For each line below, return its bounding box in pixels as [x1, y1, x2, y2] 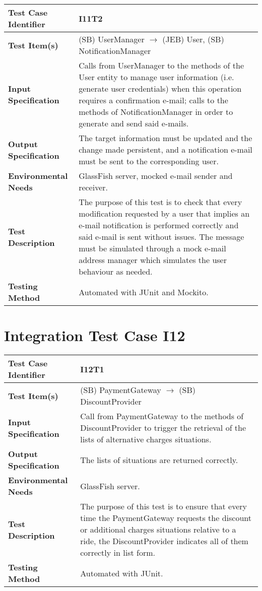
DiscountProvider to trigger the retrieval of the [80, 422, 246, 434]
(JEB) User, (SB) [162, 33, 224, 45]
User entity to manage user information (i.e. [79, 71, 234, 83]
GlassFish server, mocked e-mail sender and [79, 170, 233, 181]
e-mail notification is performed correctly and [79, 219, 239, 231]
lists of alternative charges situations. [80, 433, 212, 445]
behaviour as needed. [79, 266, 153, 277]
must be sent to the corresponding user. [79, 155, 219, 167]
